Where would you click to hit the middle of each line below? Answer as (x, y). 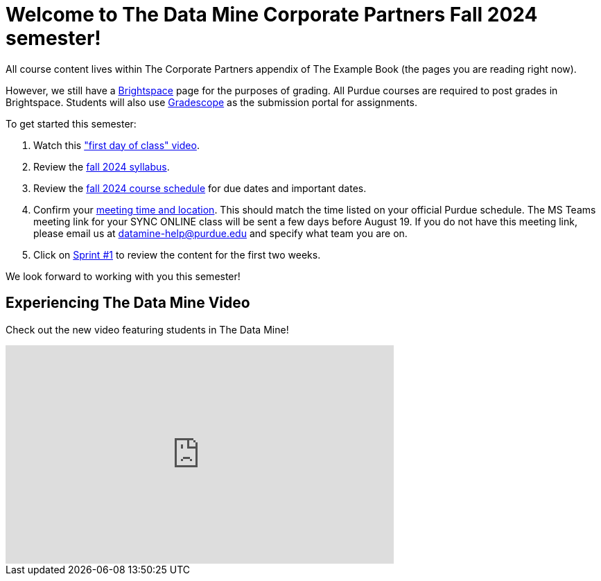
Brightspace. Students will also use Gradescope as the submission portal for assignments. (211, 102)
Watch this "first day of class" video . (116, 145)
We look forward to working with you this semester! (123, 276)
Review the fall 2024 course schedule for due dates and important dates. (200, 188)
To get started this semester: (71, 123)
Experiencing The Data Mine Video (128, 303)
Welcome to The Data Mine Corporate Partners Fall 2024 (272, 15)
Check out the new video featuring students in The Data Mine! (147, 329)
